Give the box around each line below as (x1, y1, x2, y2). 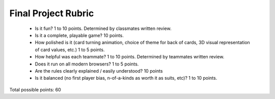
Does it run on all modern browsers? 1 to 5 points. (35, 61, 139, 67)
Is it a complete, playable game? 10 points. (35, 32, 124, 38)
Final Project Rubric (9, 8, 94, 19)
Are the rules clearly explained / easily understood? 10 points (35, 68, 163, 74)
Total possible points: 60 (9, 86, 61, 92)
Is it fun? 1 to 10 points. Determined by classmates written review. (35, 25, 172, 31)
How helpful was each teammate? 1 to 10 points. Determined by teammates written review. (35, 54, 225, 60)
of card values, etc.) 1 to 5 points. (35, 46, 105, 53)
